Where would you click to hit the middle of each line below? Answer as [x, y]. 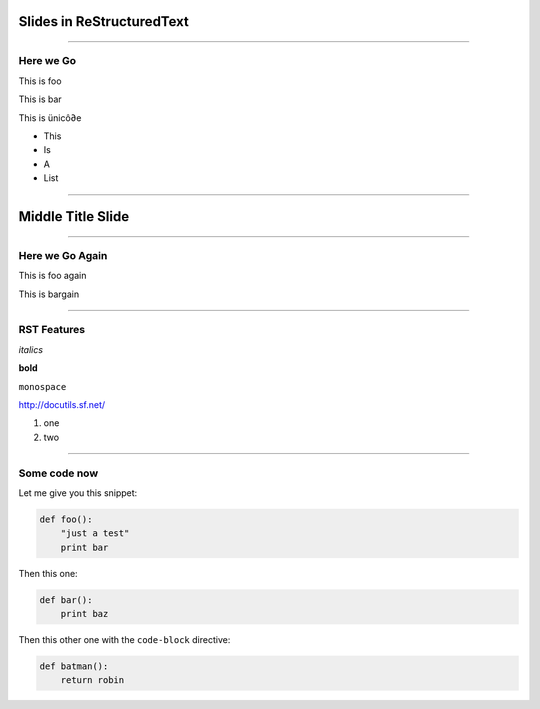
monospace [42, 386]
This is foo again [52, 276]
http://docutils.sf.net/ [62, 404]
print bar [84, 547]
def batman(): [74, 666]
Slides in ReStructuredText [104, 21]
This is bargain [49, 294]
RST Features [52, 330]
